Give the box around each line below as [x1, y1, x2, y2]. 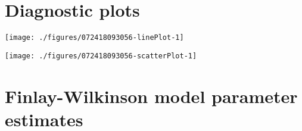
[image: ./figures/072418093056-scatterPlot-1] [5, 51, 197, 60]
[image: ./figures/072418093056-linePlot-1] [5, 33, 184, 42]
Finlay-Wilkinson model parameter [5, 83, 298, 108]
